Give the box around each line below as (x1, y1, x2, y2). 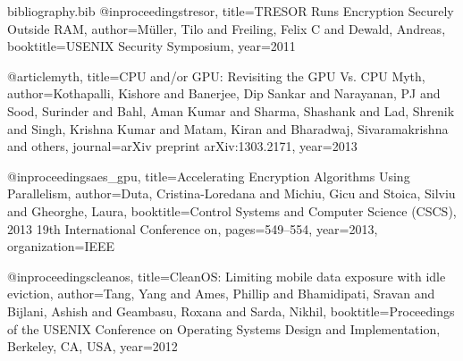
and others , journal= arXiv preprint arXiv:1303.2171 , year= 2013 (7, 137, 358, 155)
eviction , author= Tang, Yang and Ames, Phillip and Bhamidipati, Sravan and (7, 284, 435, 303)
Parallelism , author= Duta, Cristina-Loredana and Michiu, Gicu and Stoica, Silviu (7, 184, 456, 203)
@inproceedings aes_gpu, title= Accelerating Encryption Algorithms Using (7, 166, 410, 185)
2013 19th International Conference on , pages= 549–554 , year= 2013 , (7, 219, 378, 238)
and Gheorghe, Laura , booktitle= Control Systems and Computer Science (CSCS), (7, 201, 457, 220)
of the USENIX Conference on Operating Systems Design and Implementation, (7, 319, 441, 338)
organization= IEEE (7, 237, 115, 256)
